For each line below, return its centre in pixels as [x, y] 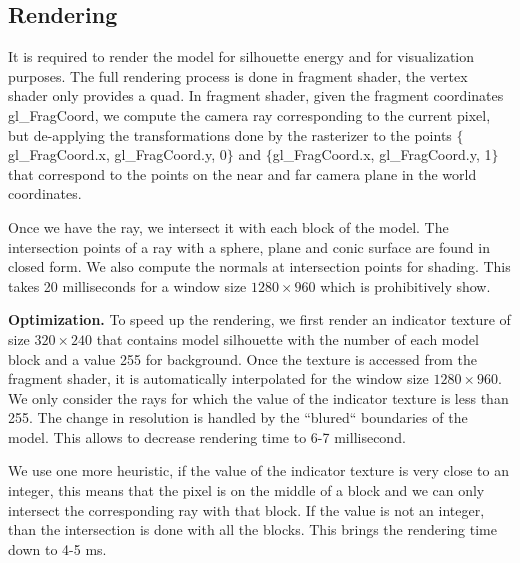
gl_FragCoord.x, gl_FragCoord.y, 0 [117, 154]
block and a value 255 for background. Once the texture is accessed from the [242, 358]
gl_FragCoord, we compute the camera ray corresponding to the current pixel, [249, 114]
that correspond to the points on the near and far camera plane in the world [242, 173]
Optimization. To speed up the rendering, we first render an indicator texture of [259, 319]
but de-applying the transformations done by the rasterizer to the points [230, 134]
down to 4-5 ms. [57, 548]
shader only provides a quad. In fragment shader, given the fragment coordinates [256, 95]
